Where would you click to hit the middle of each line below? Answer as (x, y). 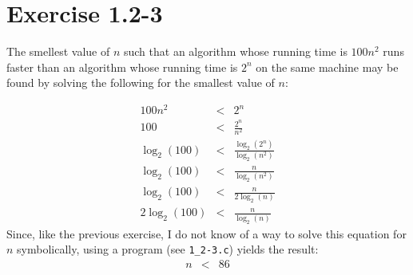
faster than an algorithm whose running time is (122, 67)
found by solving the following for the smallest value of (141, 82)
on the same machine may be (327, 67)
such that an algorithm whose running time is (235, 51)
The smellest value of (58, 51)
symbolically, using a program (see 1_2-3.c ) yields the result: (168, 249)
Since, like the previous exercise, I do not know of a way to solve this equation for (206, 233)
